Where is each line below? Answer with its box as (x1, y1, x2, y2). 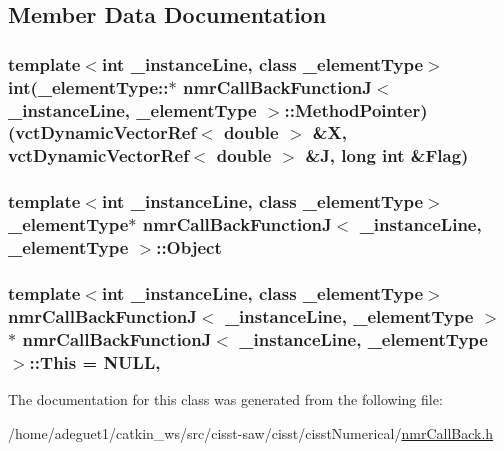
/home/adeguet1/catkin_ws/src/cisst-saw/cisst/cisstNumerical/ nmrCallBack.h (8, 422, 494, 443)
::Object (156, 235, 222, 260)
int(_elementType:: (8, 74, 169, 99)
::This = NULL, (29, 349, 161, 374)
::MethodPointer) (284, 97, 428, 122)
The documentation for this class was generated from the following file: (8, 388, 443, 409)
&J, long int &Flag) (305, 143, 469, 168)
